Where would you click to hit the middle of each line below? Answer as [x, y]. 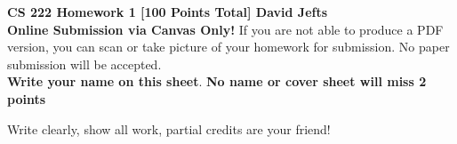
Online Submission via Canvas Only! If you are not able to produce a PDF [225, 29]
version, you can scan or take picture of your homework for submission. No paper [228, 47]
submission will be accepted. [84, 64]
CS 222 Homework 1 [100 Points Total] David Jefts [168, 12]
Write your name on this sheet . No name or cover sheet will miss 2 [217, 81]
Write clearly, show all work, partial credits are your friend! [169, 128]
